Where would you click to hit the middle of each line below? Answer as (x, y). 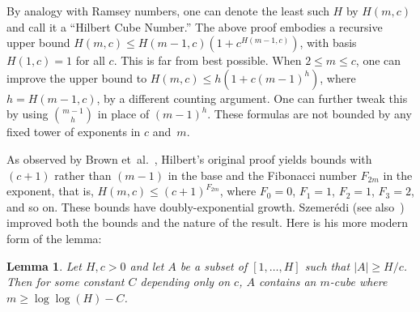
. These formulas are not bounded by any (310, 114)
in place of (123, 114)
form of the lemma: (54, 238)
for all (90, 60)
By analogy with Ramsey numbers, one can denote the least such (168, 11)
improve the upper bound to (77, 77)
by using (28, 114)
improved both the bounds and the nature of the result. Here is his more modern (208, 222)
